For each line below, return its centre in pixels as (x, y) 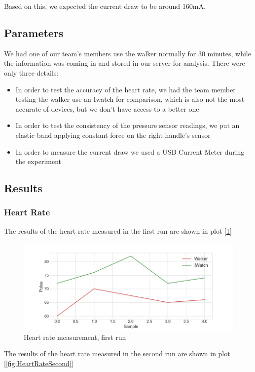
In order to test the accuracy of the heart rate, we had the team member (126, 89)
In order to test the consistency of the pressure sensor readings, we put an (127, 125)
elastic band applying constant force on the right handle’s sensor (113, 135)
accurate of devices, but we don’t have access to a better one (107, 108)
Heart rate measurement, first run (75, 337)
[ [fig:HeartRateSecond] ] (39, 363)
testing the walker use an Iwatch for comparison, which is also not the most (130, 99)
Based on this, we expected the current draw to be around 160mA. (105, 6)
